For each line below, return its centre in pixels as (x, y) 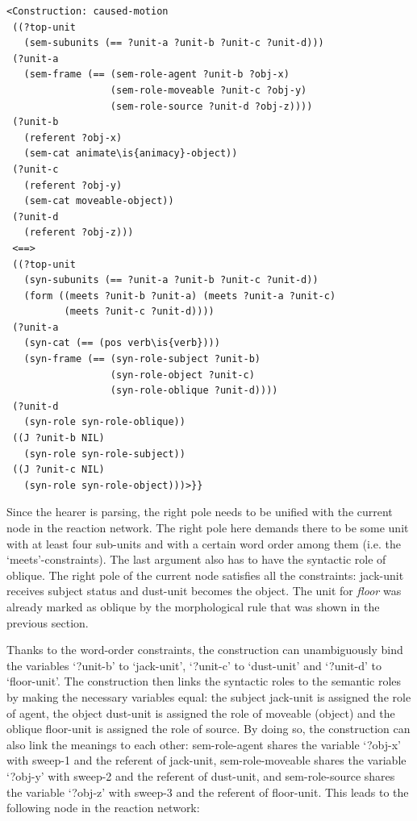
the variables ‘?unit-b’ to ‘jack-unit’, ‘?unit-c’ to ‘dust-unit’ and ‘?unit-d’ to (194, 665)
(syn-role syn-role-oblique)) (104, 422)
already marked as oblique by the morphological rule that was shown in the (193, 606)
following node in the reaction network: (103, 808)
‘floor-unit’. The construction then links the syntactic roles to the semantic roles (204, 681)
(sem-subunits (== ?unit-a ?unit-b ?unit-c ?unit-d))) (174, 43)
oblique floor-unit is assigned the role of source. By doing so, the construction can (208, 729)
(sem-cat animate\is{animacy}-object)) (131, 154)
